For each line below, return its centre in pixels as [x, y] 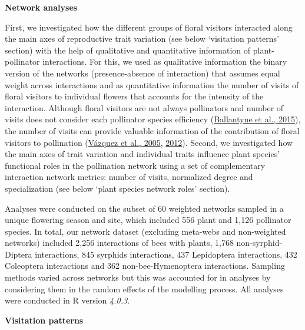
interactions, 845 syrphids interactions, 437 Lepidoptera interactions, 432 [166, 254]
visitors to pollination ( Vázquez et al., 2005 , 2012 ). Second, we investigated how [149, 142]
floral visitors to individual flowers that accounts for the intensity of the [134, 96]
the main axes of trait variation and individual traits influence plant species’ [142, 154]
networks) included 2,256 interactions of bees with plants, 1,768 [119, 243]
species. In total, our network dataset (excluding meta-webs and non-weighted [145, 231]
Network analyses [41, 7]
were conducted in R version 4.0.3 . [67, 300]
